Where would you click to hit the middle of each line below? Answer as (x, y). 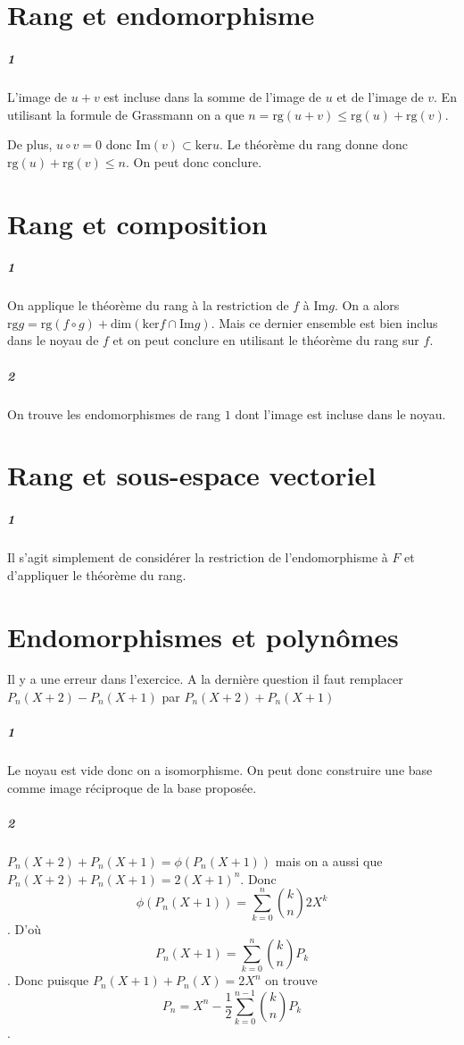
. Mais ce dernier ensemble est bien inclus (324, 322)
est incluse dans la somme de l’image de (213, 96)
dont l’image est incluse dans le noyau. (340, 413)
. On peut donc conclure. (194, 161)
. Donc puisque (48, 980)
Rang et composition (137, 223)
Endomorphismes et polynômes (203, 636)
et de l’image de (380, 96)
